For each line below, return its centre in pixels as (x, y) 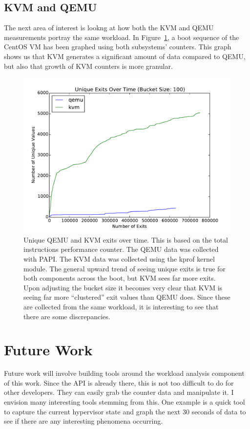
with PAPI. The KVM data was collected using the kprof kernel (119, 258)
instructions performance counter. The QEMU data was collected (121, 249)
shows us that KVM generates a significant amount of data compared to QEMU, (125, 56)
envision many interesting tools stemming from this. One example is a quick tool (125, 402)
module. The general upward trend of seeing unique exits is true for (125, 268)
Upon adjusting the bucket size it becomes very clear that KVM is (123, 287)
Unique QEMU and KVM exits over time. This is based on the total (126, 239)
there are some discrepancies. (67, 316)
